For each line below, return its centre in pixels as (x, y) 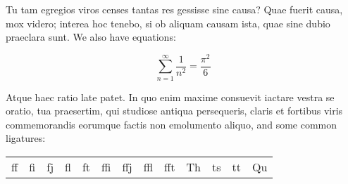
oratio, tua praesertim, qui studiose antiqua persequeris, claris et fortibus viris (174, 111)
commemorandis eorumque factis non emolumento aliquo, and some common (172, 124)
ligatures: (26, 138)
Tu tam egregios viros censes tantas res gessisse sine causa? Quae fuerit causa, (174, 9)
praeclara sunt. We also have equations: (91, 37)
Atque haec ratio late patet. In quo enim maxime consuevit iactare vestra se (170, 97)
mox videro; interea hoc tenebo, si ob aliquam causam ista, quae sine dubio (168, 23)
